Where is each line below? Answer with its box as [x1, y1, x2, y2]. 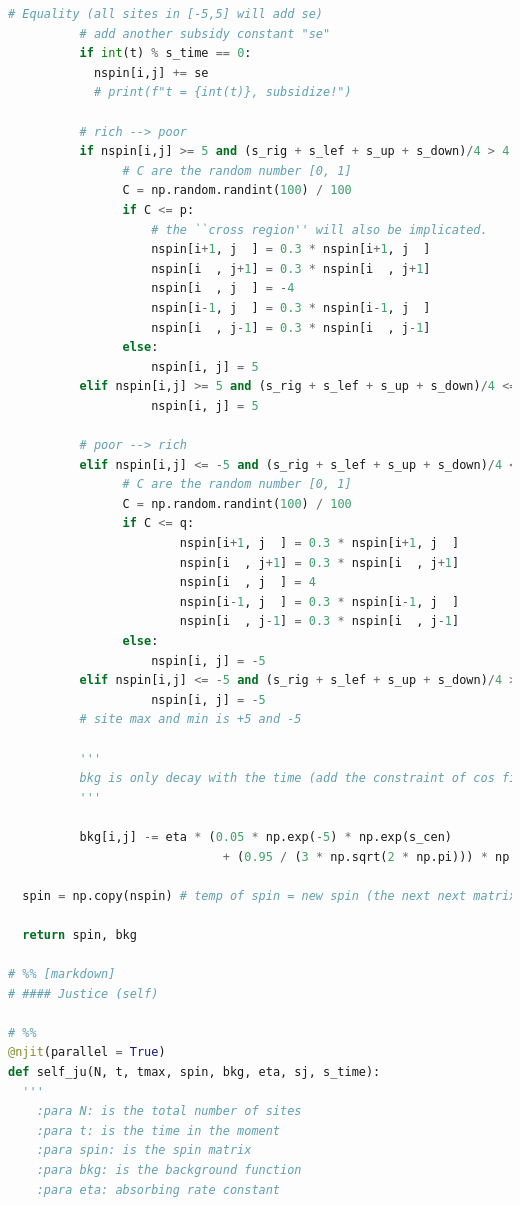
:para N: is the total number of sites [36, 1104, 302, 1119]
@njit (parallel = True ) [8, 1045, 166, 1060]
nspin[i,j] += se [93, 65, 209, 80]
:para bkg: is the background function [36, 1163, 302, 1178]
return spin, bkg [22, 927, 137, 942]
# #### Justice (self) [8, 986, 159, 1001]
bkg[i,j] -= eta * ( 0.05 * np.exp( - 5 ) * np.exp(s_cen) [79, 829, 452, 844]
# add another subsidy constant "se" [79, 26, 331, 41]
